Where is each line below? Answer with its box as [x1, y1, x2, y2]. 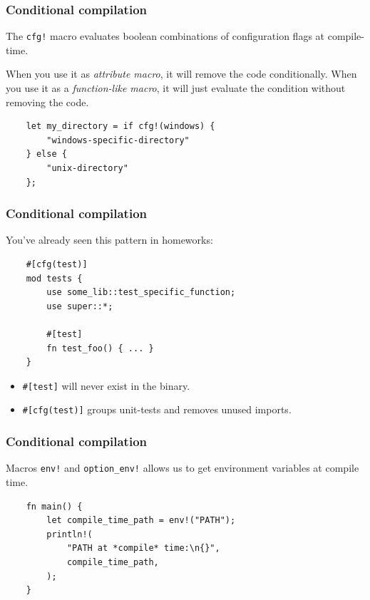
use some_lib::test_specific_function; [46, 287, 236, 298]
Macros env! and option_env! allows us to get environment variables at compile [6, 460, 359, 475]
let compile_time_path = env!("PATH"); [46, 515, 236, 526]
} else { [26, 149, 67, 160]
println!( [46, 529, 93, 539]
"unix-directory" [46, 163, 128, 174]
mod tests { [26, 273, 83, 284]
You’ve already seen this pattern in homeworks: [6, 232, 213, 247]
